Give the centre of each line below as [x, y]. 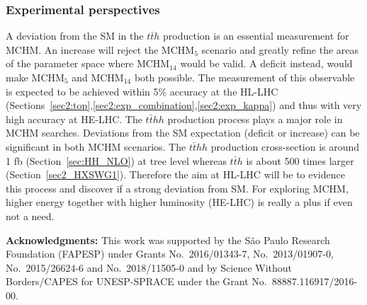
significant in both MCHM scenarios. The [96, 146]
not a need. [30, 215]
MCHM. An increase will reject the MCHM [100, 49]
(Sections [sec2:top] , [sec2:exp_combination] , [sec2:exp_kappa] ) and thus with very [184, 105]
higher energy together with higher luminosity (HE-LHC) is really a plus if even [179, 202]
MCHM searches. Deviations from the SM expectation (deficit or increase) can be [183, 133]
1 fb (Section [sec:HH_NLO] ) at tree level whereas [116, 160]
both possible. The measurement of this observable [244, 77]
